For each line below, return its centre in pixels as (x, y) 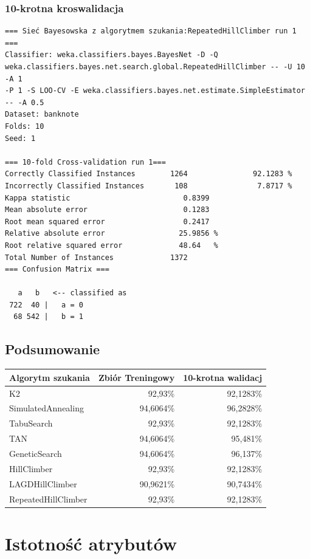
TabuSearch (31, 423)
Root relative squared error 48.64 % (112, 245)
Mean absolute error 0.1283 (107, 210)
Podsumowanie (53, 349)
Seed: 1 (20, 138)
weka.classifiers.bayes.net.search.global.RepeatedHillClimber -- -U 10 (155, 67)
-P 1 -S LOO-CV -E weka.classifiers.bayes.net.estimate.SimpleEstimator (155, 91)
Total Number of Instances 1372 (96, 257)
